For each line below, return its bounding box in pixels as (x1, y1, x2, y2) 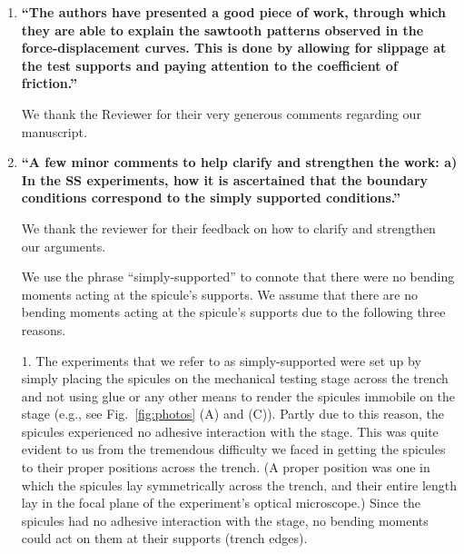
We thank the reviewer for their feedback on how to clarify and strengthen (21, 218, 436, 237)
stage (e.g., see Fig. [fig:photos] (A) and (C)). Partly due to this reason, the (21, 404, 445, 423)
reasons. (21, 320, 66, 339)
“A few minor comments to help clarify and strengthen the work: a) (21, 153, 458, 172)
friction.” (21, 74, 77, 93)
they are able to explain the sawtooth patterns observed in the (21, 20, 424, 39)
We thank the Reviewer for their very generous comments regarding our (21, 104, 421, 123)
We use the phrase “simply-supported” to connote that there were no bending (21, 267, 455, 286)
